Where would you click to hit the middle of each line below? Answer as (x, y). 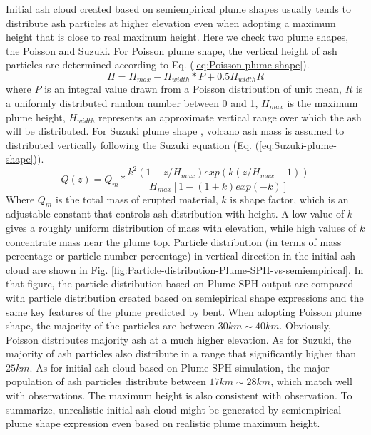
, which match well (311, 381)
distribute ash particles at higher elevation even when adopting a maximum (171, 22)
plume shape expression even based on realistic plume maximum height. (163, 423)
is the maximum (322, 103)
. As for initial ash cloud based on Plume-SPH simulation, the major (179, 367)
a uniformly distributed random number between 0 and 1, (132, 103)
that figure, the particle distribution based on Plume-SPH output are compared (180, 283)
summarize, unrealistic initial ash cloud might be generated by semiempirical (174, 409)
